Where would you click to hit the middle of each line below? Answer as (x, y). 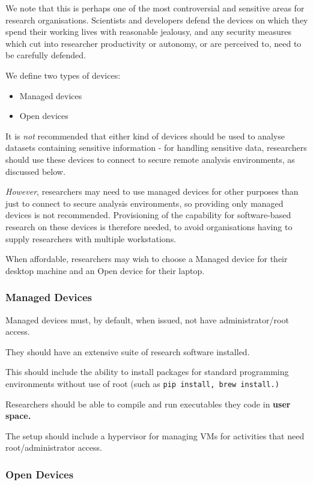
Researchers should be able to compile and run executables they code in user (148, 404)
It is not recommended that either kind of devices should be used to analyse (145, 136)
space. (18, 416)
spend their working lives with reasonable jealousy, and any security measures (148, 32)
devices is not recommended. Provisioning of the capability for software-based (148, 215)
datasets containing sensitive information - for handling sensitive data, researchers (156, 148)
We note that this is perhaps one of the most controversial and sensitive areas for (155, 8)
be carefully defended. (46, 55)
